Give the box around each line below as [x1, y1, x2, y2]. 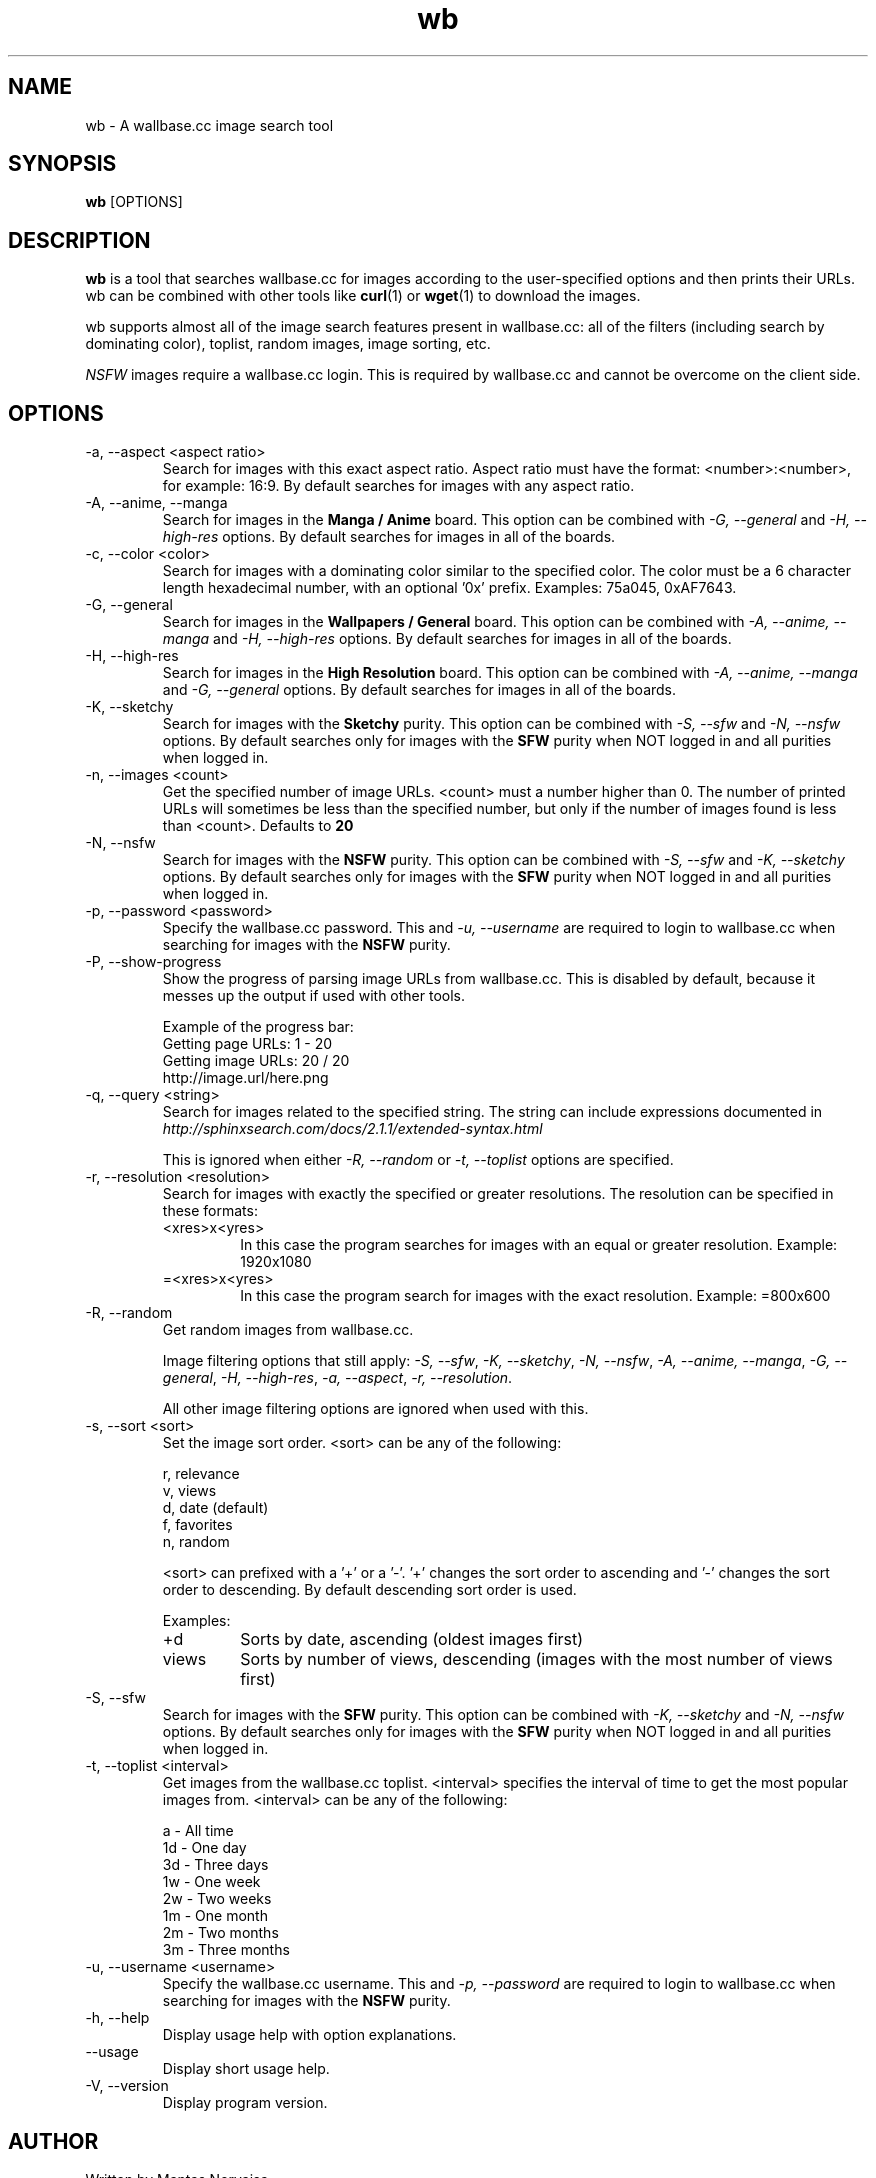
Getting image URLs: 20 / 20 [162, 1052, 350, 1070]
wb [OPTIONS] [85, 193, 183, 211]
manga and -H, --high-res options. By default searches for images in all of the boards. [162, 630, 732, 648]
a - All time [162, 1822, 234, 1840]
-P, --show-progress [85, 953, 222, 971]
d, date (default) [162, 1499, 269, 1517]
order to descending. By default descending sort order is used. [162, 1581, 577, 1599]
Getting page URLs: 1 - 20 [162, 1035, 333, 1053]
